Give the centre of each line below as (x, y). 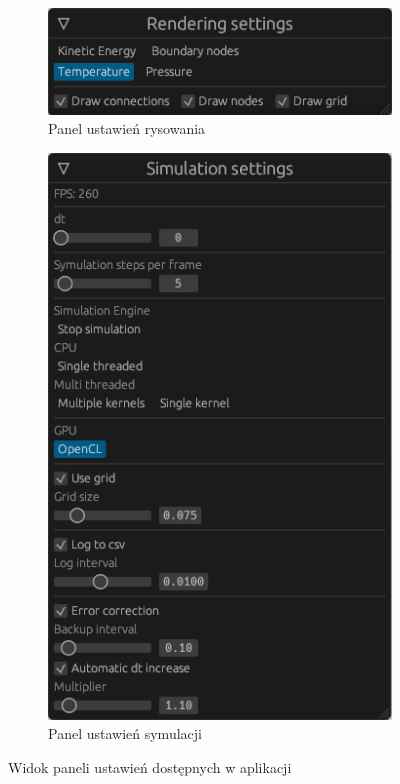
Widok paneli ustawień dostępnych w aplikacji (150, 767)
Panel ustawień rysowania (127, 128)
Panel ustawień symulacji (125, 733)
